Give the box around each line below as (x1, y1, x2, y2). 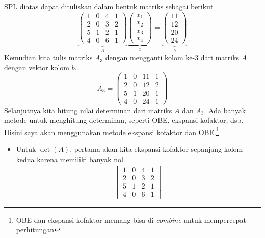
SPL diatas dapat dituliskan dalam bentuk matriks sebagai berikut (4, 1, 214, 11)
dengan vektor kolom (4, 62, 69, 72)
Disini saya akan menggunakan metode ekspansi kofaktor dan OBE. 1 (4, 125, 219, 137)
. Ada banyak (204, 104, 246, 115)
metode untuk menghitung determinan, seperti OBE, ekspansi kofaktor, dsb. (4, 115, 244, 125)
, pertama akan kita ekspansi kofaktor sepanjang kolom (70, 144, 243, 154)
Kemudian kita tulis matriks (4, 52, 93, 63)
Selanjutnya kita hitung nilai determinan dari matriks (4, 104, 172, 115)
